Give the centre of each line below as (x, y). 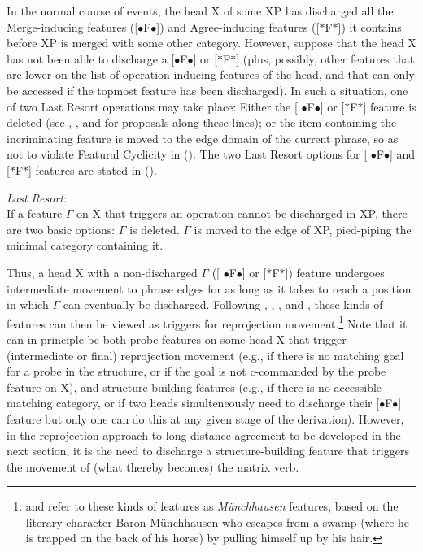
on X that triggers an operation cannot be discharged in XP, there (242, 213)
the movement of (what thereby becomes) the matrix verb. (153, 466)
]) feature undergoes (335, 272)
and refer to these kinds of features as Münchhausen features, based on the (212, 506)
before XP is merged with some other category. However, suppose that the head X (211, 43)
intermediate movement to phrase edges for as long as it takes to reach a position (209, 288)
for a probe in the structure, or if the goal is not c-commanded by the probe (196, 371)
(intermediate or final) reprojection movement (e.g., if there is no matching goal (205, 355)
